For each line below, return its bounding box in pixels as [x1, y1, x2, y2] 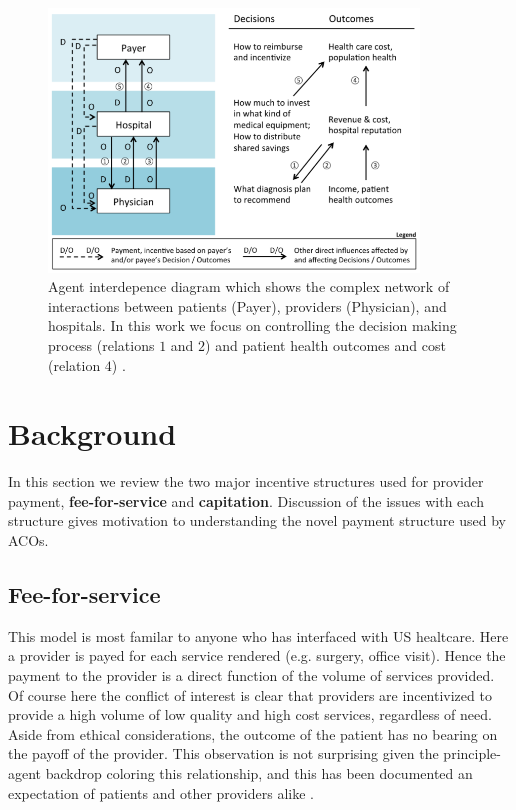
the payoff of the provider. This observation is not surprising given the [8, 743, 439, 764]
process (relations [48, 334, 155, 355]
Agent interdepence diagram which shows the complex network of [48, 276, 450, 297]
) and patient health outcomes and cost [205, 334, 446, 355]
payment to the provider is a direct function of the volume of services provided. [8, 665, 495, 686]
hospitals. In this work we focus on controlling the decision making [48, 315, 457, 336]
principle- [443, 743, 501, 764]
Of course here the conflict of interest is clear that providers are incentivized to [8, 684, 492, 705]
